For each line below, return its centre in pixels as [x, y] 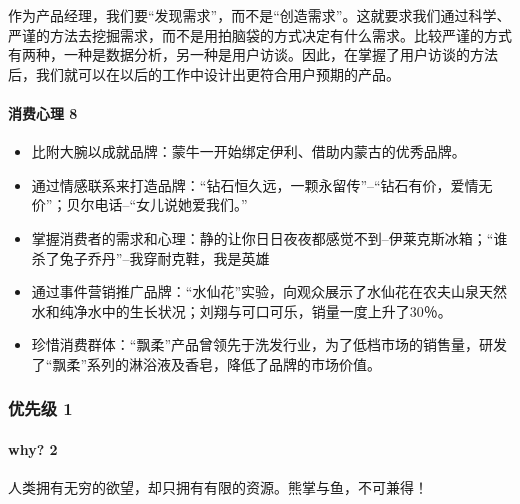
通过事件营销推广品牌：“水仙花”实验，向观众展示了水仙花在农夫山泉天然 [269, 291]
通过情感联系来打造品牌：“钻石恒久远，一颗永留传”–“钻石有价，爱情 [255, 184]
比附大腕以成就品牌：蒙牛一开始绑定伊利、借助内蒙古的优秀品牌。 [248, 151]
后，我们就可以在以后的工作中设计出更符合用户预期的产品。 [204, 73]
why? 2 [33, 448]
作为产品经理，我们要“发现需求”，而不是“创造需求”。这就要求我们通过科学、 [259, 15]
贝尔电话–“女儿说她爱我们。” [157, 204]
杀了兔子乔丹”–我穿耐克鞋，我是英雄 [150, 257]
